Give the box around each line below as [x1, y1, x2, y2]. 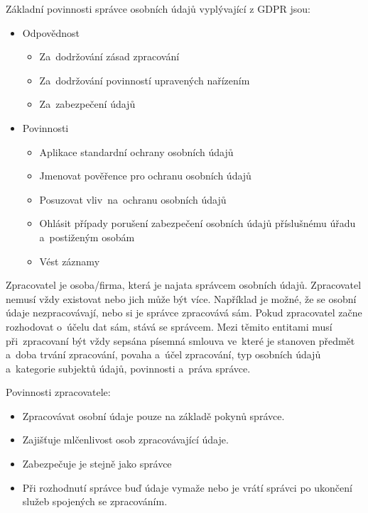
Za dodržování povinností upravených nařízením [39, 72, 250, 87]
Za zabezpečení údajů [39, 96, 136, 111]
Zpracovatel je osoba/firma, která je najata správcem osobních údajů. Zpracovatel [6, 277, 362, 292]
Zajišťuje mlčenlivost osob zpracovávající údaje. [22, 432, 229, 447]
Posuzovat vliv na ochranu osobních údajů [39, 192, 227, 206]
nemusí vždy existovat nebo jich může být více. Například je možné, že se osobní [6, 291, 357, 306]
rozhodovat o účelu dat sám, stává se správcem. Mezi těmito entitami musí [6, 319, 332, 333]
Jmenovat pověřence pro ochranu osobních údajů [39, 168, 251, 183]
